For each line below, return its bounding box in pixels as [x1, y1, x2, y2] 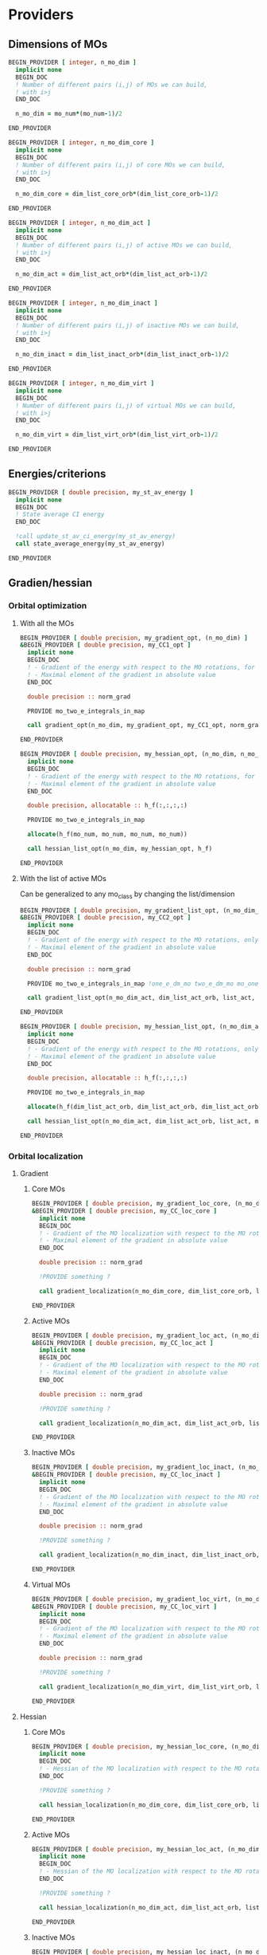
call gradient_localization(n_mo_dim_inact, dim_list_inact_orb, [38, 1551, 260, 1560]
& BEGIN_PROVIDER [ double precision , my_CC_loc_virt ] [31, 1603, 217, 1611]
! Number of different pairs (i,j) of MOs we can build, [15, 81, 208, 89]
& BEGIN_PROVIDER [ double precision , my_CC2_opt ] [19, 914, 192, 922]
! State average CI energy [15, 510, 105, 519]
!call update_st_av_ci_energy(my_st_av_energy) [15, 533, 176, 541]
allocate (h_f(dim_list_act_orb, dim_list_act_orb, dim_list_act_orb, [27, 1103, 262, 1111]
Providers [8, 6, 74, 24]
